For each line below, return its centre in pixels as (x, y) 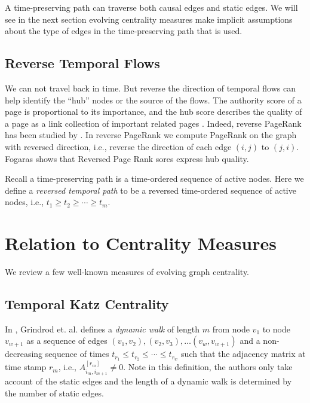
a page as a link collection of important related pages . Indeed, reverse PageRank (153, 123)
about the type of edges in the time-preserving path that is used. (124, 31)
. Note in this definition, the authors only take (208, 367)
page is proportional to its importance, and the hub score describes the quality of (154, 112)
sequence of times (77, 354)
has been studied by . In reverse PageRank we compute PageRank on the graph (151, 135)
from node (231, 329)
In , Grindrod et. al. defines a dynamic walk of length (102, 329)
